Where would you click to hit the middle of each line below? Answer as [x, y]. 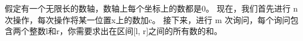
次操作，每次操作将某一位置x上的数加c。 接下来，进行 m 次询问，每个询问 [148, 19]
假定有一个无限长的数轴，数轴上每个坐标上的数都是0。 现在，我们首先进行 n [151, 8]
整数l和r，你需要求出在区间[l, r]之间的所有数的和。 [126, 31]
